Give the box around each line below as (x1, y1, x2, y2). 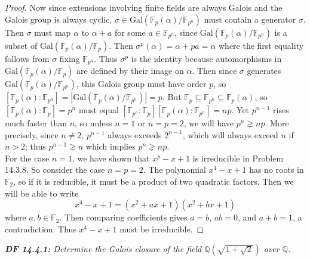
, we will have (183, 117, 234, 129)
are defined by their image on (76, 64, 184, 77)
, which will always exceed (182, 128, 278, 141)
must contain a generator (204, 13, 296, 25)
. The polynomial (143, 163, 206, 176)
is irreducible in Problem (192, 151, 284, 164)
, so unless (75, 117, 112, 129)
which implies (85, 140, 136, 153)
